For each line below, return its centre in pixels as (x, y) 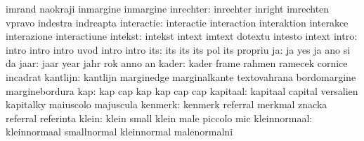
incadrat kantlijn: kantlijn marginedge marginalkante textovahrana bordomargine (181, 76)
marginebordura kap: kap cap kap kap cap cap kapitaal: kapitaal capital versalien (182, 90)
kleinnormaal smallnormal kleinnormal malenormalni (119, 132)
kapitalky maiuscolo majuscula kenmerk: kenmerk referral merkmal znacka (167, 104)
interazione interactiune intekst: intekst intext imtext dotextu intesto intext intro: (182, 36)
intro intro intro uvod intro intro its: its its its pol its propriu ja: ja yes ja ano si (178, 49)
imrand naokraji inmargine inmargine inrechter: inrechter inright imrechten (168, 8)
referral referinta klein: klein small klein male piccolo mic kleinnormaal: (159, 118)
